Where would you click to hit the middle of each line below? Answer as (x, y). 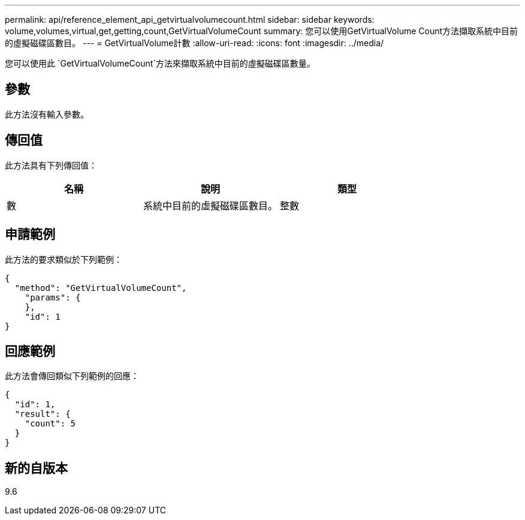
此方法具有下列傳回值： (51, 165)
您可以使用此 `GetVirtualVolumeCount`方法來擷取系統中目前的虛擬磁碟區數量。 (160, 63)
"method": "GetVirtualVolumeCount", (101, 288)
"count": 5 (50, 424)
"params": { (53, 297)
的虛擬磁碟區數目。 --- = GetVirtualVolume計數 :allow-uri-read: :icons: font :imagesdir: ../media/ (194, 43)
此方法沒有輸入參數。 (47, 114)
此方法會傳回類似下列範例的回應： (72, 376)
